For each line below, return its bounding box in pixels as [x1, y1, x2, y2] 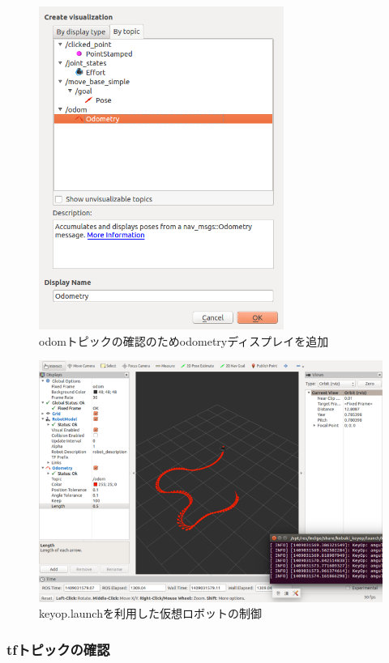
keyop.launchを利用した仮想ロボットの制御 [39, 605, 262, 622]
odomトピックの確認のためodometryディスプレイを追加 [39, 332, 329, 349]
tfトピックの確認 [6, 639, 110, 659]
